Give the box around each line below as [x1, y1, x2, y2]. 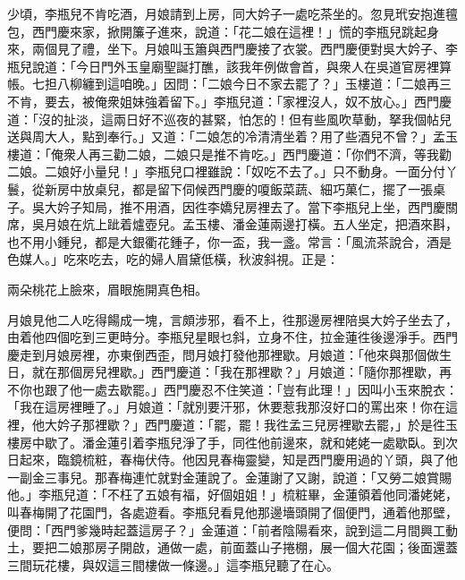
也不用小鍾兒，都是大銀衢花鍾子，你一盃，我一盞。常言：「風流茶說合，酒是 [7, 232, 452, 251]
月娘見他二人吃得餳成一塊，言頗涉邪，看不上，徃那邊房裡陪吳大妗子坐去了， [7, 310, 458, 328]
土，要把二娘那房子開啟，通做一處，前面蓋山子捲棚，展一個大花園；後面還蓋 [7, 538, 458, 557]
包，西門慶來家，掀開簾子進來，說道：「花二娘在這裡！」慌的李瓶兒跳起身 [7, 21, 439, 40]
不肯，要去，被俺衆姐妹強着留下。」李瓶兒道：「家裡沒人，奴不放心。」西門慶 [7, 91, 452, 110]
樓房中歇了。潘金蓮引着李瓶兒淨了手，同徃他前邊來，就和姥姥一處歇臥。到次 [7, 432, 458, 451]
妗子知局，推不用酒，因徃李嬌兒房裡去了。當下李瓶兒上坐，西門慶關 [56, 197, 458, 216]
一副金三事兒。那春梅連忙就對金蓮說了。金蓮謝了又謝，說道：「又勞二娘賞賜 [7, 467, 452, 486]
